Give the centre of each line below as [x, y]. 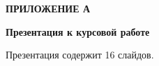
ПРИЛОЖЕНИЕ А [48, 8]
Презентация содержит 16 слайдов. [80, 55]
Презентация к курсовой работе [78, 31]
